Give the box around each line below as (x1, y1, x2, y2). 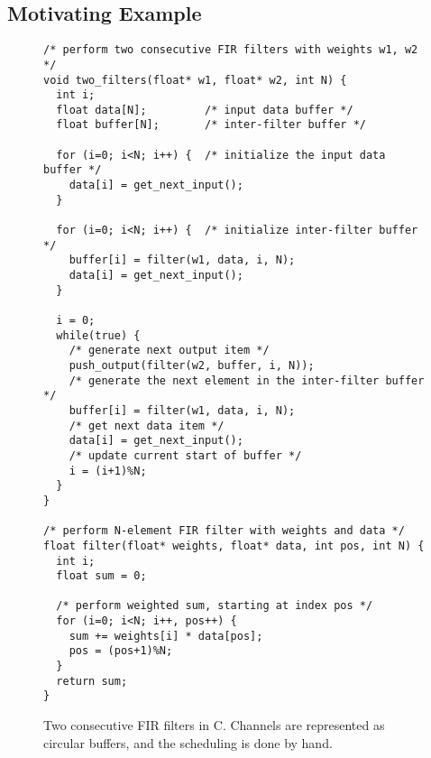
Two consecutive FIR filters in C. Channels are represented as (43, 716, 385, 735)
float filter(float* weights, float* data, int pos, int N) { (43, 539, 425, 552)
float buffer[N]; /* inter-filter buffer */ (56, 118, 366, 132)
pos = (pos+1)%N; (69, 644, 173, 658)
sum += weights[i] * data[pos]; (69, 629, 263, 642)
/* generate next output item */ (69, 344, 270, 357)
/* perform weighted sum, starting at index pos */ (56, 599, 373, 613)
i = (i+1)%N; (69, 464, 147, 477)
